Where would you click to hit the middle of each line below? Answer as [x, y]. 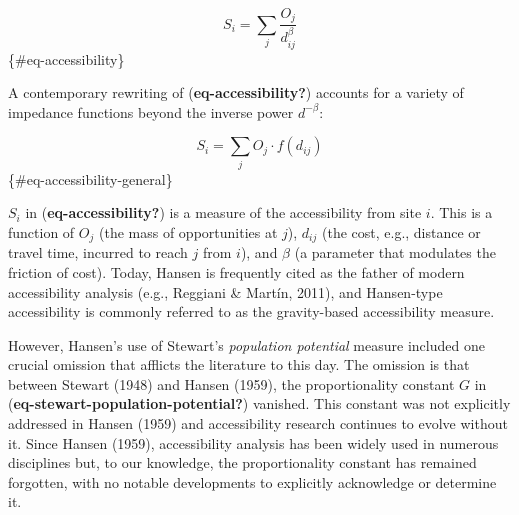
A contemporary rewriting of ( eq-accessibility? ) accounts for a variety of [236, 92]
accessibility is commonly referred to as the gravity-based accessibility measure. [251, 311]
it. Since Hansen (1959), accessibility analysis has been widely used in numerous [253, 442]
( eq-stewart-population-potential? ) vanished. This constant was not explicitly [259, 403]
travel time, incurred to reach [98, 252]
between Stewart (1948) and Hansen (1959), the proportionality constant [231, 383]
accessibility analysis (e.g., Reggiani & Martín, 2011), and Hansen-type [225, 291]
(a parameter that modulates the [395, 252]
